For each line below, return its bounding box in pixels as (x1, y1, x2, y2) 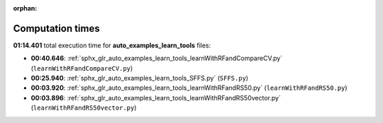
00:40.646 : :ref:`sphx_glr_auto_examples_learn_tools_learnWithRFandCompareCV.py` (30, 54, 283, 63)
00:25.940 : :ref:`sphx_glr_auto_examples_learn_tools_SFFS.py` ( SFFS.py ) (30, 74, 248, 83)
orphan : (13, 4, 38, 12)
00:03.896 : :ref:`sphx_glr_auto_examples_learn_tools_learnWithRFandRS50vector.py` (30, 93, 282, 102)
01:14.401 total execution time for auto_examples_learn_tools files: (13, 41, 211, 49)
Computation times (13, 22, 100, 35)
